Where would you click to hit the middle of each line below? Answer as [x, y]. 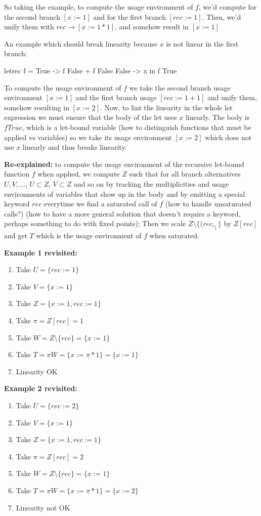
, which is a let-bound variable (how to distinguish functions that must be [137, 127]
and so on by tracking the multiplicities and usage [151, 183]
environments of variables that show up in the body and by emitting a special [125, 193]
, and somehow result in [152, 27]
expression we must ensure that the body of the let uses [91, 117]
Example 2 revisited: [41, 388]
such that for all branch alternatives [185, 174]
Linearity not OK [43, 507]
